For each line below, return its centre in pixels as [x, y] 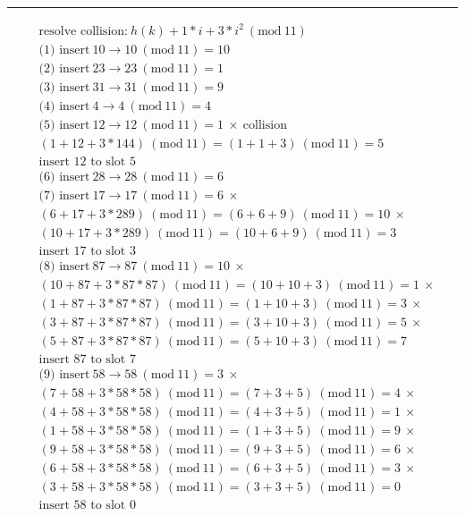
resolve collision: [83, 31]
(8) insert [64, 266]
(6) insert [64, 177]
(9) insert [64, 375]
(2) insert [64, 68]
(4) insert [64, 106]
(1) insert [64, 50]
